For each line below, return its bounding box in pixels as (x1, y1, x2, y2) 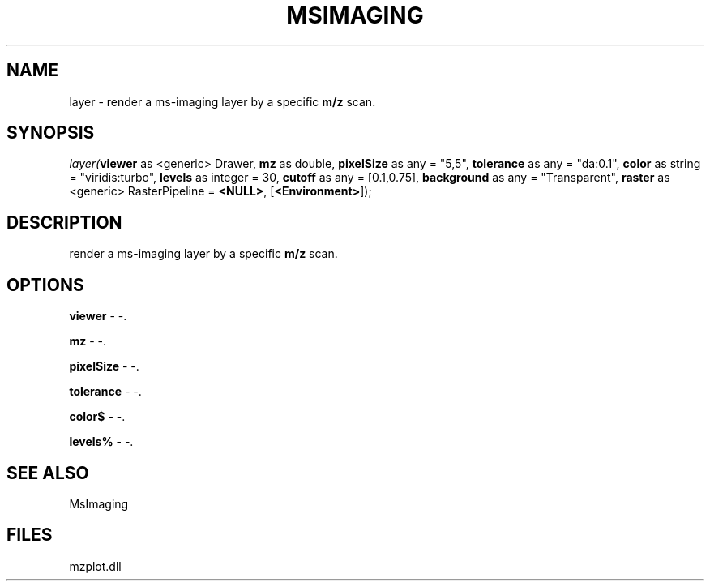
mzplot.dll (69, 559, 122, 573)
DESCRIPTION (6, 212, 122, 233)
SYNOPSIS (6, 122, 95, 144)
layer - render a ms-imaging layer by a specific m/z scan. (69, 94, 376, 109)
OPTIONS (6, 274, 84, 295)
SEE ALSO (6, 462, 89, 483)
